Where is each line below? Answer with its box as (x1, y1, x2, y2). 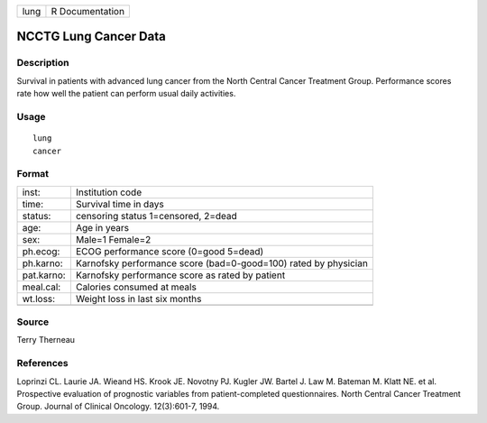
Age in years (75, 221, 130, 234)
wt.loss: (22, 292, 56, 305)
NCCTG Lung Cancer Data (16, 29, 166, 44)
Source (16, 316, 50, 328)
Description (16, 57, 69, 69)
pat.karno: (22, 269, 67, 281)
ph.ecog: (22, 244, 60, 257)
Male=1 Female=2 (75, 233, 152, 245)
